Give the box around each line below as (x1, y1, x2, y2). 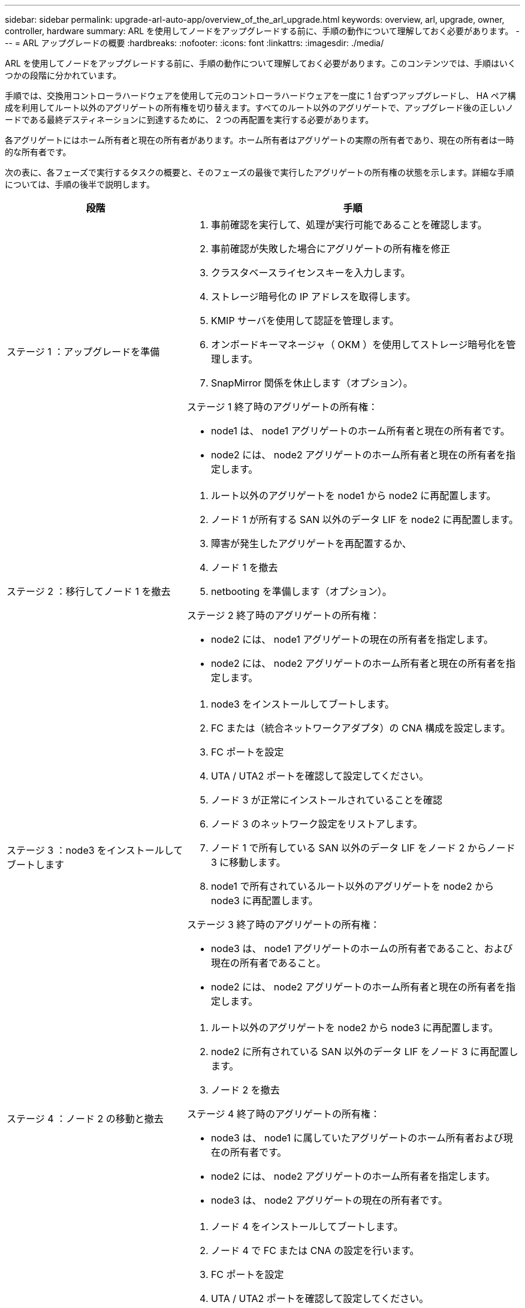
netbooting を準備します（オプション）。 (210, 585, 392, 597)
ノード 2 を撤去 (210, 1084, 280, 1096)
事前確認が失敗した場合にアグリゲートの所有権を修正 (210, 243, 451, 255)
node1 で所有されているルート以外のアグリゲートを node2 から (210, 880, 494, 892)
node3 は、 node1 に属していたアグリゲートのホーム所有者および (210, 1132, 503, 1144)
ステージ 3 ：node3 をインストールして (7, 844, 183, 856)
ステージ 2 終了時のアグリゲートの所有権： (186, 609, 380, 621)
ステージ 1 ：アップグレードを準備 (7, 346, 160, 358)
